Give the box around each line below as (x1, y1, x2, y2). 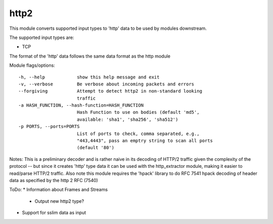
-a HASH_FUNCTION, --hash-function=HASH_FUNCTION (18, 103, 144, 108)
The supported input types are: (9, 34, 74, 40)
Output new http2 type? (34, 198, 84, 204)
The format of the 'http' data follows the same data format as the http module (9, 53, 170, 59)
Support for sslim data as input (22, 210, 86, 216)
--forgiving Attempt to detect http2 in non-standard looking (18, 88, 202, 94)
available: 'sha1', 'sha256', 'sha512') (76, 116, 178, 122)
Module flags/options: (9, 62, 55, 68)
